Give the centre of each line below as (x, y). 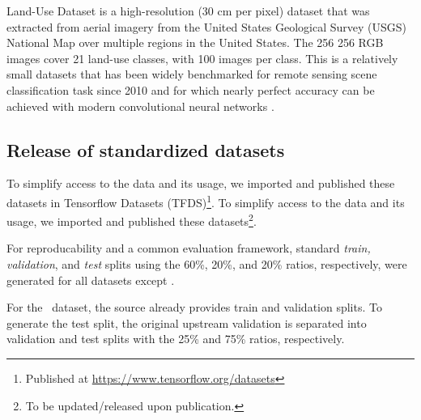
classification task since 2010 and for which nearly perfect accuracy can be (191, 89)
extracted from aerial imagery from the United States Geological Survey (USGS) (207, 26)
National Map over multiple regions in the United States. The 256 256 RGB (195, 42)
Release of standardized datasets (146, 149)
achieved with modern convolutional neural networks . (140, 106)
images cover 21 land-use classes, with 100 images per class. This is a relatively (202, 58)
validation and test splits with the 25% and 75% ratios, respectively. (176, 339)
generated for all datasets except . (91, 280)
